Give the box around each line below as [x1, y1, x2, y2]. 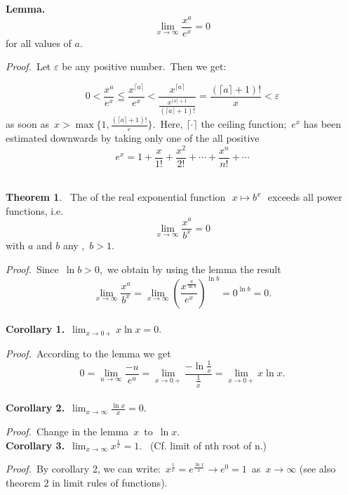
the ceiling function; [201, 117, 287, 131]
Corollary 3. [6, 437, 65, 452]
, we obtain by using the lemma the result [99, 261, 281, 276]
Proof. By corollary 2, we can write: [6, 461, 161, 476]
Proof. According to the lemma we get [6, 345, 171, 360]
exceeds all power [267, 190, 342, 204]
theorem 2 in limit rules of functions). [6, 475, 168, 490]
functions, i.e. [6, 203, 64, 218]
